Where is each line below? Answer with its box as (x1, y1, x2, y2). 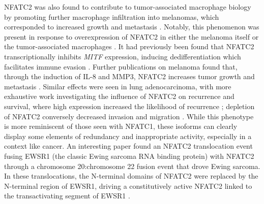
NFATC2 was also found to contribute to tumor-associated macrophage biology (4, 2, 251, 12)
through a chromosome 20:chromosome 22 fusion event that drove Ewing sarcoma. (4, 160, 260, 171)
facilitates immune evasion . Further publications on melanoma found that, (4, 61, 238, 72)
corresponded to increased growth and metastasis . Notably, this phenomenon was (4, 21, 259, 32)
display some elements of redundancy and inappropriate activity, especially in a (4, 130, 252, 141)
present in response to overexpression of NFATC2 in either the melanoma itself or (4, 31, 259, 42)
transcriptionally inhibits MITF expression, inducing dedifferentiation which (4, 51, 241, 61)
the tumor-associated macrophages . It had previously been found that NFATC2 (4, 41, 254, 52)
